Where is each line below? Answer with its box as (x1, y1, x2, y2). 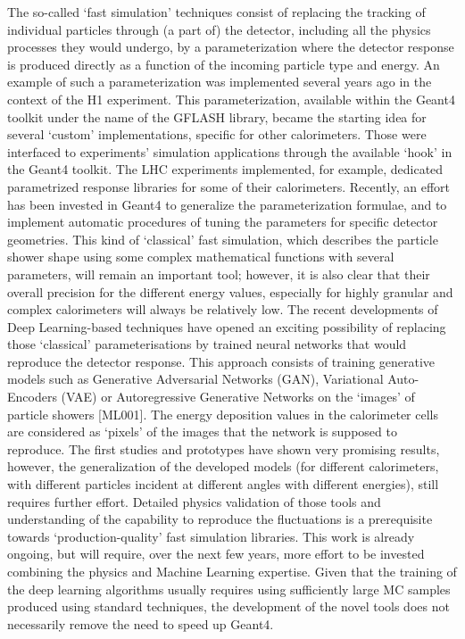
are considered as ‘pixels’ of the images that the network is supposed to (7, 422, 397, 441)
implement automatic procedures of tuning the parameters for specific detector (7, 212, 438, 231)
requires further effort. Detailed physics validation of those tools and (7, 492, 381, 510)
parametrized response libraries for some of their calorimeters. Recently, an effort (7, 177, 450, 195)
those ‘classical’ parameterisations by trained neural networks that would (7, 335, 407, 353)
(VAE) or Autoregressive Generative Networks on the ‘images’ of (61, 387, 415, 406)
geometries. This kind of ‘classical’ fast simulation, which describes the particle (7, 229, 438, 248)
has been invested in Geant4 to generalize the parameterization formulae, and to (7, 195, 447, 213)
